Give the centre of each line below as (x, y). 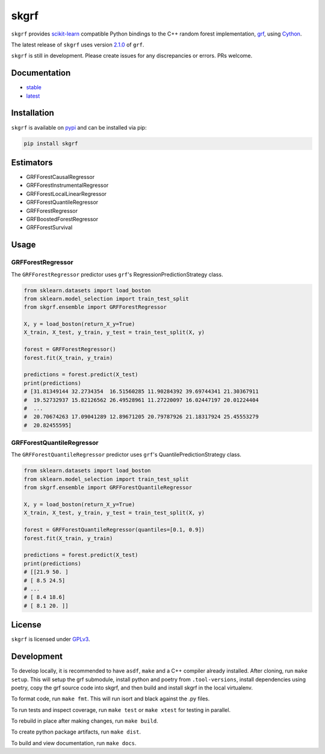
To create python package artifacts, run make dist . (76, 732)
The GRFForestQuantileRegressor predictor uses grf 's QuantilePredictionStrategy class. (126, 454)
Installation (32, 113)
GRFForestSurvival (49, 228)
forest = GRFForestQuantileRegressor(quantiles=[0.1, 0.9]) (114, 530)
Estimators (32, 162)
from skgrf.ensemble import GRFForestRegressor (95, 307)
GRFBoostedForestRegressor (62, 219)
